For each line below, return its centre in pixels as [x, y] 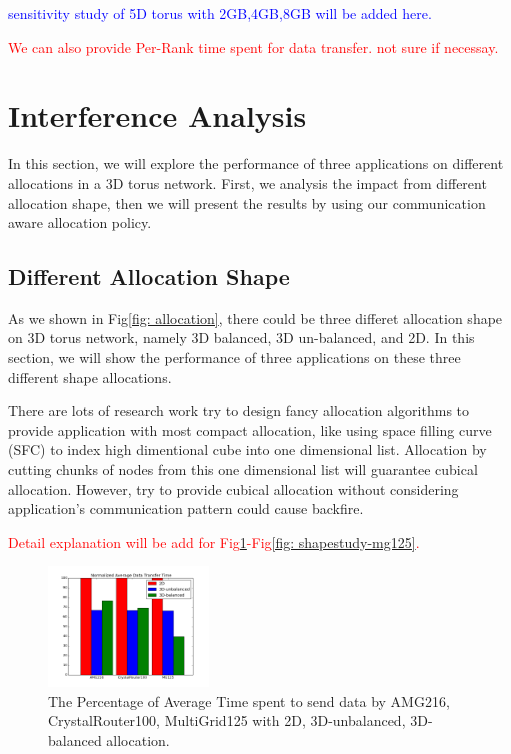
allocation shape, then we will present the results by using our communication [247, 202]
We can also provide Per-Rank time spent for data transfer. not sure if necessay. [253, 46]
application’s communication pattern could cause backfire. [186, 508]
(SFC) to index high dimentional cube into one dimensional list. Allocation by [247, 449]
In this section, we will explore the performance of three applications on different [256, 163]
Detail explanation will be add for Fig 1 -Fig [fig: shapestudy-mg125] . [214, 541]
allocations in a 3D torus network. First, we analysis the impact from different [247, 182]
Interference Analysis [157, 115]
